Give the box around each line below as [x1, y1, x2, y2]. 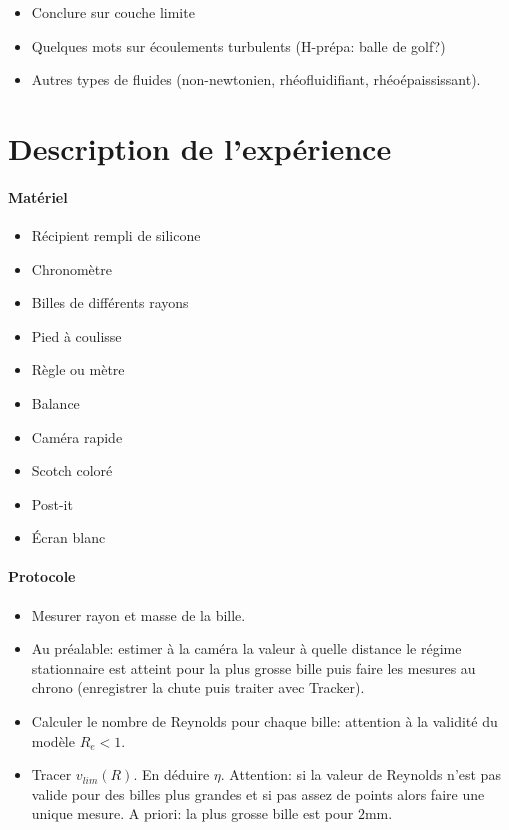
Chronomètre [31, 258, 112, 279]
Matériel [8, 186, 68, 207]
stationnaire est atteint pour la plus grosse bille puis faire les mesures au [31, 657, 476, 678]
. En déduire [133, 764, 210, 785]
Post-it [31, 493, 73, 514]
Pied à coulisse [31, 325, 122, 346]
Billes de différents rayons [31, 292, 189, 313]
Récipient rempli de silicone [31, 224, 201, 245]
